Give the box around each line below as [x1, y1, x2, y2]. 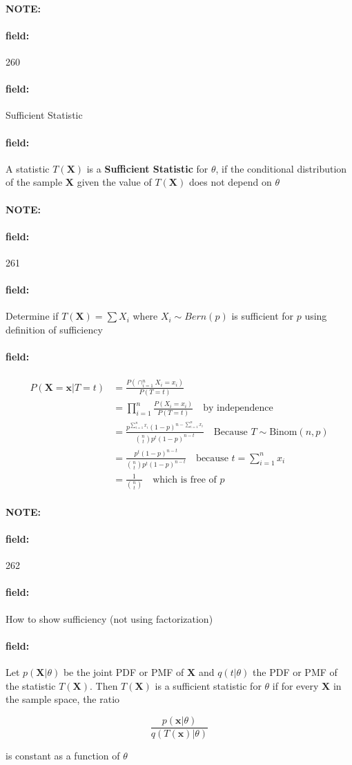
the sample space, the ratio [6, 692, 120, 706]
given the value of [77, 175, 152, 189]
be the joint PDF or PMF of [63, 665, 184, 679]
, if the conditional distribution [215, 161, 347, 175]
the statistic [6, 678, 56, 693]
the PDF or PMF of [253, 665, 338, 679]
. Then [89, 678, 118, 693]
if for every [272, 678, 319, 693]
